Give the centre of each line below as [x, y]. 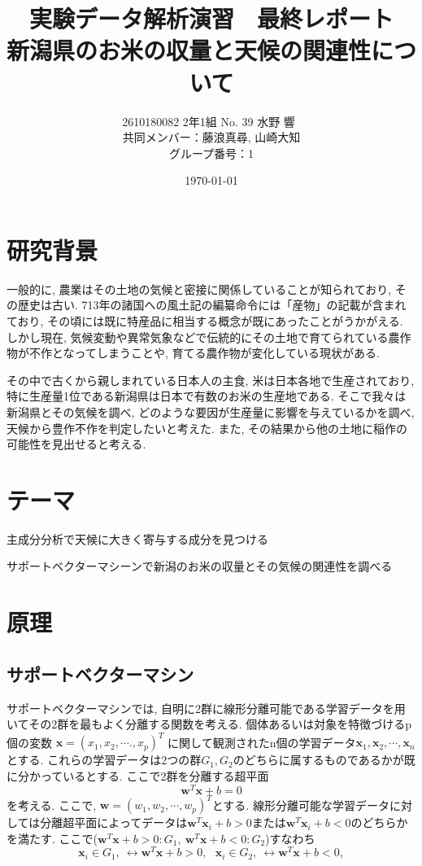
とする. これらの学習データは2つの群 [104, 760]
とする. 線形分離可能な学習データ [300, 805]
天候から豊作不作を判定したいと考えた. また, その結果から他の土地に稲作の [207, 428]
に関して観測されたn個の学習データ [262, 742]
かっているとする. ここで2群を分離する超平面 [149, 775]
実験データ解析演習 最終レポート [211, 18]
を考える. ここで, [52, 805]
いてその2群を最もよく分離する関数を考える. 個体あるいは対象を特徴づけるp [209, 724]
